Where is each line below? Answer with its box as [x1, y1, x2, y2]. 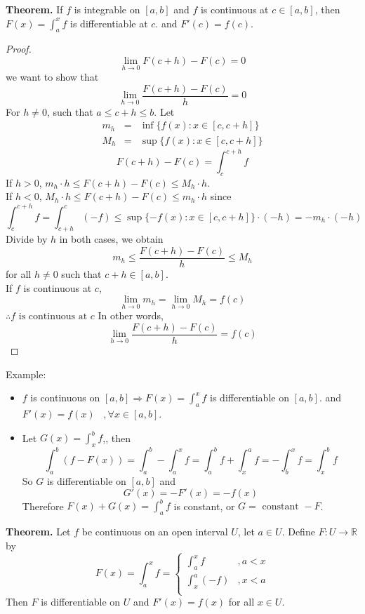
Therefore [22, 498, 64, 513]
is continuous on [30, 390, 100, 405]
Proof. [6, 41, 32, 56]
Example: [6, 366, 46, 381]
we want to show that [6, 69, 99, 84]
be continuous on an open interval [81, 524, 228, 539]
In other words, [98, 308, 164, 323]
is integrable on [74, 2, 140, 16]
